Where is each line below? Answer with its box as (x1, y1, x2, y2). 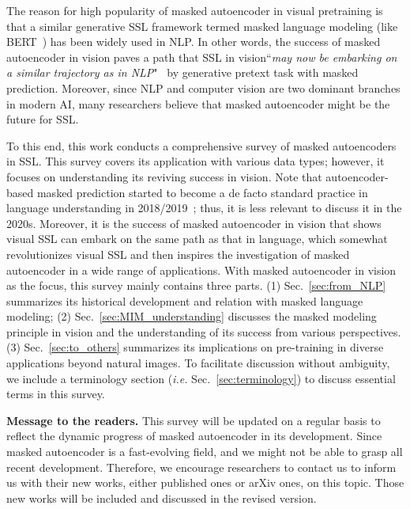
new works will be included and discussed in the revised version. (6, 489, 317, 506)
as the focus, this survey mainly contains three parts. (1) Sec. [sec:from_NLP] (6, 277, 386, 294)
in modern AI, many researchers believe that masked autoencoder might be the (6, 95, 390, 112)
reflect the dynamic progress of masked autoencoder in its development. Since (6, 427, 382, 444)
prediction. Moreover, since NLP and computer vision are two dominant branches (6, 79, 401, 96)
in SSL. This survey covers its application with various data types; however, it (6, 153, 385, 169)
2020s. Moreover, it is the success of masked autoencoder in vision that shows (6, 215, 382, 231)
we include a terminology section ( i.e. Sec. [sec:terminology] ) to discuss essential (6, 370, 396, 386)
